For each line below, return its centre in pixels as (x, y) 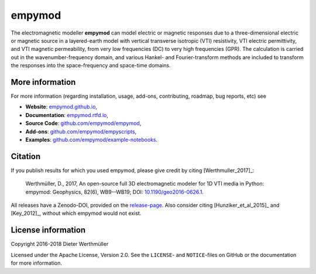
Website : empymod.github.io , (61, 107)
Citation (26, 156)
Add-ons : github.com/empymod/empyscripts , (81, 131)
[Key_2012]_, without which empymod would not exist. (76, 213)
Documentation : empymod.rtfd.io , (67, 115)
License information (48, 230)
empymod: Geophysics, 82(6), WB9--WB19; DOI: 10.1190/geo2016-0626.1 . (115, 192)
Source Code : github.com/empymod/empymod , (83, 124)
